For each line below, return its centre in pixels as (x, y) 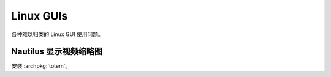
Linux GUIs (40, 16)
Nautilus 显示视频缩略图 (57, 52)
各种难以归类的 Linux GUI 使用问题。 (57, 34)
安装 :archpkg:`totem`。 (41, 66)
